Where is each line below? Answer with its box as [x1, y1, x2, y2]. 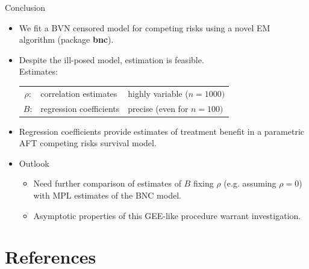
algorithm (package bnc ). [19, 33, 114, 46]
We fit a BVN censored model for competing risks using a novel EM [19, 21, 270, 34]
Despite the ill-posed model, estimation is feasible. [19, 53, 204, 66]
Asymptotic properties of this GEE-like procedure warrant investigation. [33, 209, 301, 221]
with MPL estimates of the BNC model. [33, 189, 181, 202]
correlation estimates [40, 87, 117, 99]
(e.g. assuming [223, 177, 276, 190]
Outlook [19, 156, 49, 169]
